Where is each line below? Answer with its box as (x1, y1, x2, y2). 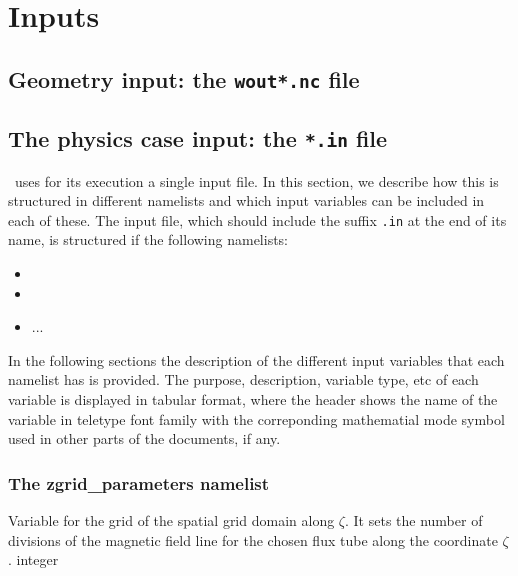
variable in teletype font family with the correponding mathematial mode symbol (8, 408, 505, 429)
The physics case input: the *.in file (8, 123, 388, 154)
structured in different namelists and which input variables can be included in (8, 190, 485, 211)
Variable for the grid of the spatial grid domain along (8, 509, 335, 530)
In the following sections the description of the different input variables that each (8, 349, 505, 370)
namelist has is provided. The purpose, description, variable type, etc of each (8, 369, 479, 390)
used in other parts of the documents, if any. (8, 428, 281, 449)
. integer (8, 549, 59, 570)
